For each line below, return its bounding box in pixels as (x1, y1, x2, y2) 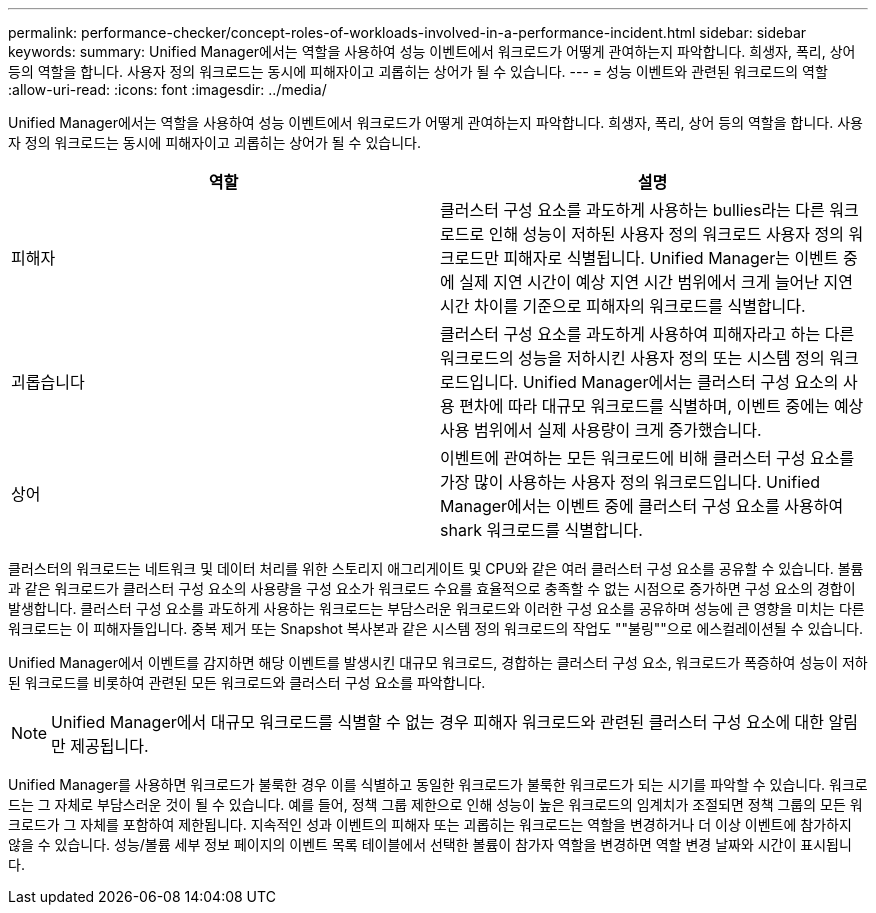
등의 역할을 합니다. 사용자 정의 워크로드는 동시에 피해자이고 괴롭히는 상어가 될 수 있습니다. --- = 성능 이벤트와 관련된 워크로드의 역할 (8, 63, 828, 80)
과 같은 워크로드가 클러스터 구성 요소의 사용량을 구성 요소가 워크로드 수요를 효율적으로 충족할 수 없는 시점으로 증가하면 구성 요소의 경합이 (8, 580, 856, 597)
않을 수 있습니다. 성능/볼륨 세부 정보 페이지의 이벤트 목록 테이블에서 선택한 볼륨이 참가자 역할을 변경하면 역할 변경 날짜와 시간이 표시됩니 (8, 836, 852, 853)
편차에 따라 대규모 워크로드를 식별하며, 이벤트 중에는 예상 (459, 396, 864, 416)
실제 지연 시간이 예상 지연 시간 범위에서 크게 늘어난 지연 (459, 272, 854, 292)
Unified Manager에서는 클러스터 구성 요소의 (522, 372, 839, 392)
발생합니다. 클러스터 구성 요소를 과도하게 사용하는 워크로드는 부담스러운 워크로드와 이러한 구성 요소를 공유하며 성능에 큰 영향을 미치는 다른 (8, 600, 865, 617)
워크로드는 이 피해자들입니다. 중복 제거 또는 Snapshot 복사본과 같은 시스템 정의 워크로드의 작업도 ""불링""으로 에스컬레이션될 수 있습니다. (8, 620, 863, 637)
